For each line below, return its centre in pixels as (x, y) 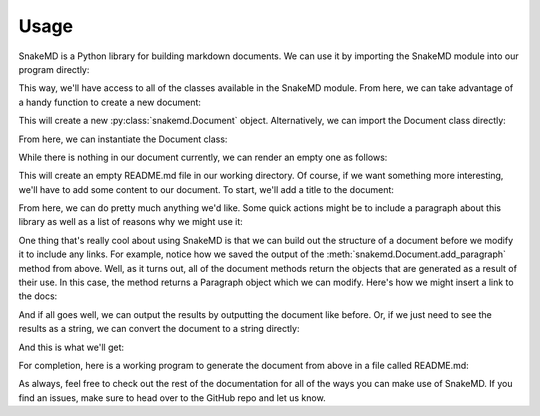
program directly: (54, 69)
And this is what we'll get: (71, 347)
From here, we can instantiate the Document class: (123, 139)
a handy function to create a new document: (110, 102)
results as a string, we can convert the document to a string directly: (159, 329)
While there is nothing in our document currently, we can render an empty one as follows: (203, 157)
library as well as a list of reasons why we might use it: (131, 222)
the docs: (38, 296)
